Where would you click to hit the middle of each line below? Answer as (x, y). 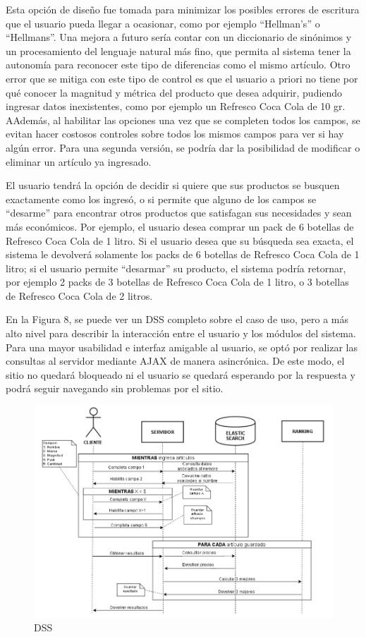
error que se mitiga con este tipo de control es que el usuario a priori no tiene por (182, 78)
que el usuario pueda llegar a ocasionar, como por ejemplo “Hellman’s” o (163, 23)
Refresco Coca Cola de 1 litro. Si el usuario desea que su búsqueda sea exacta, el (180, 240)
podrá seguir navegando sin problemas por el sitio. (115, 388)
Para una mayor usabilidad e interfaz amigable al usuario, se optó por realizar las (182, 347)
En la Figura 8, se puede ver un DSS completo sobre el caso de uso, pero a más (177, 319)
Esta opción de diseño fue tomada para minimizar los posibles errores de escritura (183, 9)
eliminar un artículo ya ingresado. (79, 161)
